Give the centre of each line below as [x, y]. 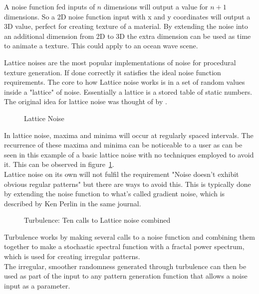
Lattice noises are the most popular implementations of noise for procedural [120, 62]
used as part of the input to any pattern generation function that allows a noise [126, 276]
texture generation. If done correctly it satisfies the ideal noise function [113, 72]
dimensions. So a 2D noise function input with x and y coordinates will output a [127, 16]
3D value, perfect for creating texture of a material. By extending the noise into [126, 26]
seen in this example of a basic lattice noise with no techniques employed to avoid [129, 154]
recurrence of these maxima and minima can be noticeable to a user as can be [123, 145]
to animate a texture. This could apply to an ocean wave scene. [101, 46]
